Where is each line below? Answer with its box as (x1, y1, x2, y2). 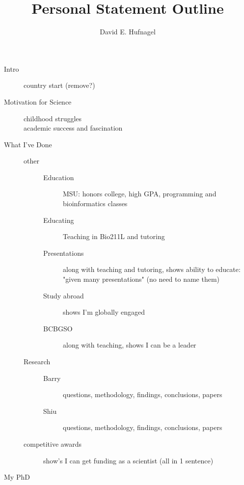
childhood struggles (24, 113, 82, 123)
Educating (43, 215, 74, 225)
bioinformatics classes (63, 198, 128, 209)
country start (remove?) (24, 80, 95, 90)
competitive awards (24, 438, 81, 449)
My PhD (4, 472, 30, 482)
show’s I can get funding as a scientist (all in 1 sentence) (43, 455, 214, 465)
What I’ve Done (4, 139, 52, 149)
